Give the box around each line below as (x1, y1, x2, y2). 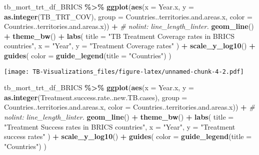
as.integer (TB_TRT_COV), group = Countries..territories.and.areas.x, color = (4, 11, 252, 21)
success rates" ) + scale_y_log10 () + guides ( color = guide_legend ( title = (4, 131, 252, 142)
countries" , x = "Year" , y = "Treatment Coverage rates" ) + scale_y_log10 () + (4, 40, 255, 51)
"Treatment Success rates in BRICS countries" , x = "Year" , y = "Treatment (4, 121, 235, 132)
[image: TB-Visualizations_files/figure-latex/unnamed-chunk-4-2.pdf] (4, 68, 244, 75)
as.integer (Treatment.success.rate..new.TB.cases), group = (4, 92, 187, 102)
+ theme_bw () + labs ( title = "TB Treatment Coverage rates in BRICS (4, 30, 235, 41)
